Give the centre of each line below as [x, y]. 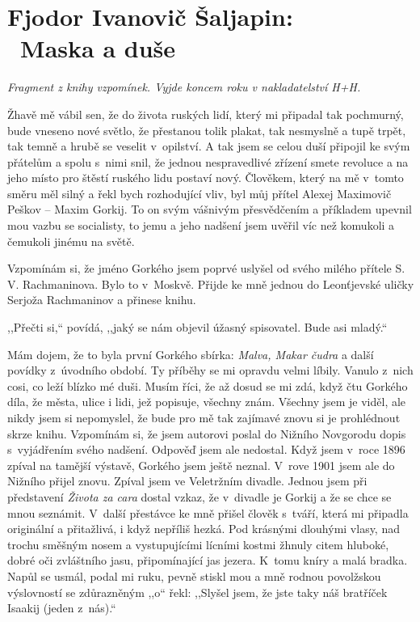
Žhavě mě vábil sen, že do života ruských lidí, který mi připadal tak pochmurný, [206, 114]
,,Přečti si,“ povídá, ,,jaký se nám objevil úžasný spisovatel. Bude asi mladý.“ [197, 327]
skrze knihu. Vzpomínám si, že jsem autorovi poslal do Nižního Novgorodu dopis [207, 433]
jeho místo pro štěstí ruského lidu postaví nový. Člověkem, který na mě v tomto [206, 178]
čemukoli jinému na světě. [71, 241]
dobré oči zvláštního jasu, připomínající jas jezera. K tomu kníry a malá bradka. [208, 560]
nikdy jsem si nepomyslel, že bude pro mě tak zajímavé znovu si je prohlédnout [204, 417]
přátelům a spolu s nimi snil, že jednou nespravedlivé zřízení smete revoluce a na [208, 161]
